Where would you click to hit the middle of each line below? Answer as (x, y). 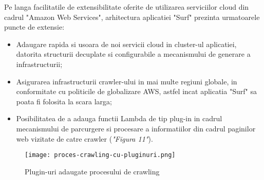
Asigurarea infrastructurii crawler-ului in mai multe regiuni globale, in (127, 81)
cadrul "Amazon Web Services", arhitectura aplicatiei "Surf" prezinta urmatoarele (132, 17)
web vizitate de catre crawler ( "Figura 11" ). (84, 138)
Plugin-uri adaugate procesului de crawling (92, 171)
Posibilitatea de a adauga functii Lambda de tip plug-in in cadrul (119, 118)
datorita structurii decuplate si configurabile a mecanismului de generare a (133, 54)
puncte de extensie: (34, 27)
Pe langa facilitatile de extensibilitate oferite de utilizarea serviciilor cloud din (127, 7)
